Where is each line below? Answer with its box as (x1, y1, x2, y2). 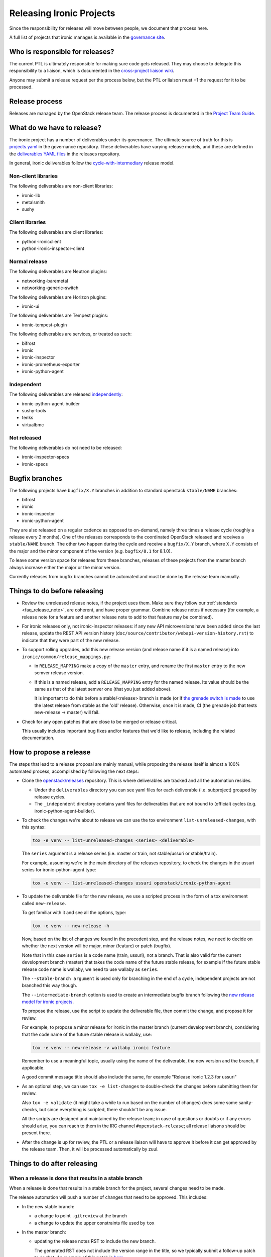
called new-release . (22, 900, 66, 906)
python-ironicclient (22, 238, 61, 244)
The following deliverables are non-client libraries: (9, 183, 113, 189)
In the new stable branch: (22, 1203, 75, 1209)
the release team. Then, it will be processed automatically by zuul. (22, 1146, 159, 1152)
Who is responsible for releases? (9, 47, 114, 56)
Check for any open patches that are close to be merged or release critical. (22, 719, 178, 725)
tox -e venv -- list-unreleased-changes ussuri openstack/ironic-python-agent (32, 880, 231, 886)
